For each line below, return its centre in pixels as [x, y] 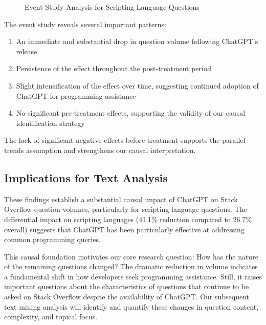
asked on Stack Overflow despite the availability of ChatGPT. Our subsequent [127, 297]
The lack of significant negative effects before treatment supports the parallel [125, 140]
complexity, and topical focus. [51, 317]
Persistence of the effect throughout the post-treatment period [114, 68]
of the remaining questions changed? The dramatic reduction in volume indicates [131, 266]
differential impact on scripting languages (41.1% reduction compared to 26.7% [128, 219]
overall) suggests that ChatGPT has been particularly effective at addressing [124, 229]
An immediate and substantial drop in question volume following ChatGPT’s [137, 41]
